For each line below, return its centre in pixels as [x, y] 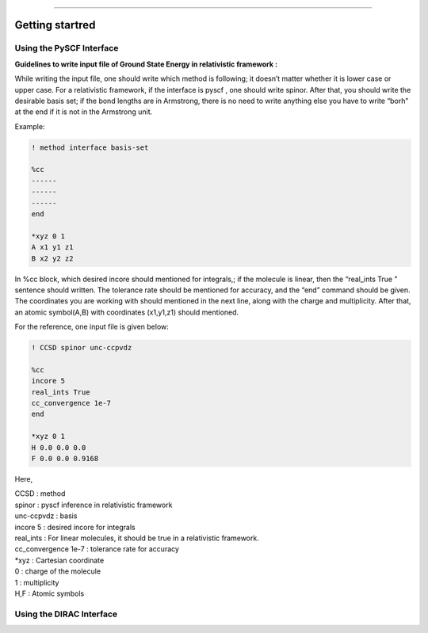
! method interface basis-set [90, 147]
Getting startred [55, 25]
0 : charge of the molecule [58, 571]
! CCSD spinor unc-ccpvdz [82, 348]
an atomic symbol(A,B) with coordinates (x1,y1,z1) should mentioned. [127, 312]
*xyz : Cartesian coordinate [59, 560]
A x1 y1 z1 [52, 247]
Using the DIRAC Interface [66, 614]
